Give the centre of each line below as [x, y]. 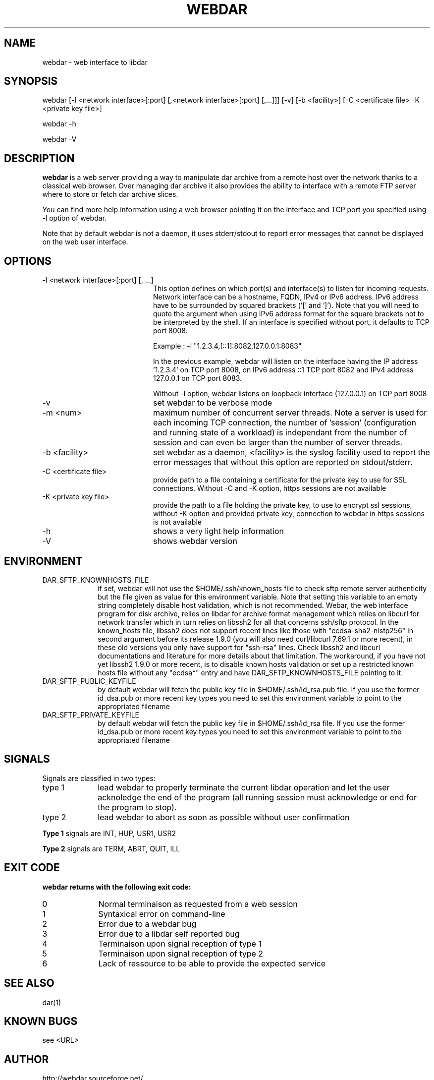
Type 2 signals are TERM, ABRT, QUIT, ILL [111, 848]
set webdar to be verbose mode [213, 403]
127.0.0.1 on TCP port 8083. [197, 378]
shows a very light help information [218, 531]
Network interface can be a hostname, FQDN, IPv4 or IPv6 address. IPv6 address [286, 297]
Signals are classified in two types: [99, 778]
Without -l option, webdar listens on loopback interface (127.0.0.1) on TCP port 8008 [290, 394]
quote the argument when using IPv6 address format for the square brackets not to [289, 314]
